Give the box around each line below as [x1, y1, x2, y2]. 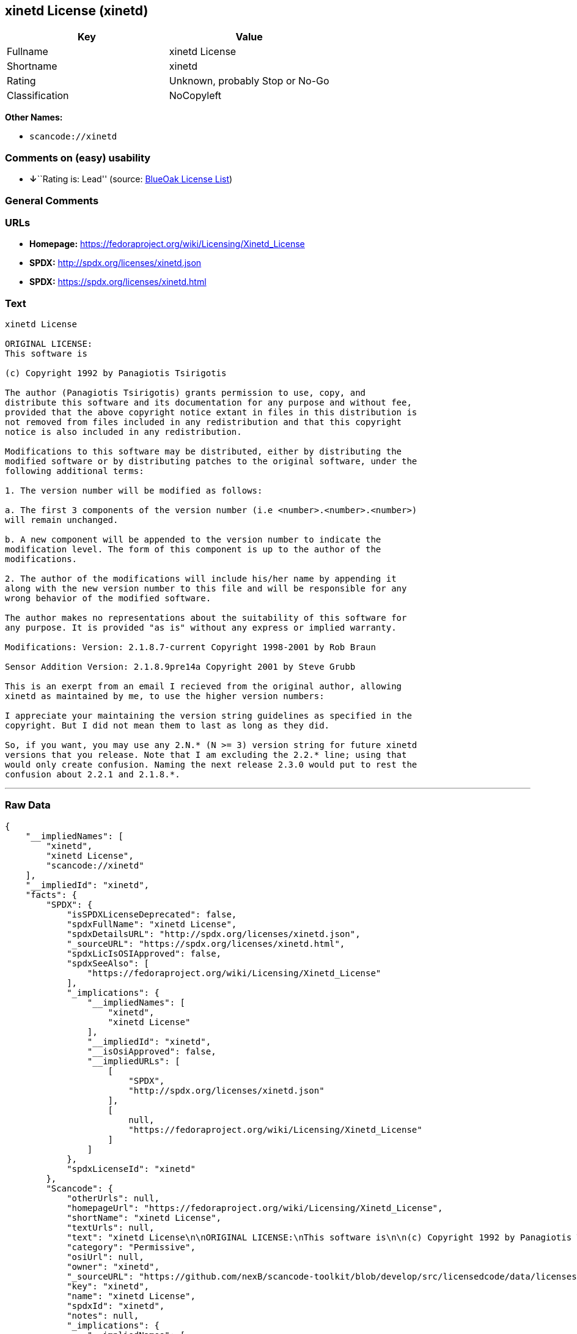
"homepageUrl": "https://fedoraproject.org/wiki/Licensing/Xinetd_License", [67, 1202, 443, 1213]
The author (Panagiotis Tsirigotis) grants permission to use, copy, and [5, 388, 366, 398]
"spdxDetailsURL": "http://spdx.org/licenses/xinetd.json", [67, 928, 361, 939]
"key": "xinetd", [67, 1281, 150, 1291]
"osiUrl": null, [67, 1251, 144, 1262]
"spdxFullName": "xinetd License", [67, 919, 237, 929]
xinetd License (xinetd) [5, 3, 149, 18]
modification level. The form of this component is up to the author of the [5, 544, 381, 555]
